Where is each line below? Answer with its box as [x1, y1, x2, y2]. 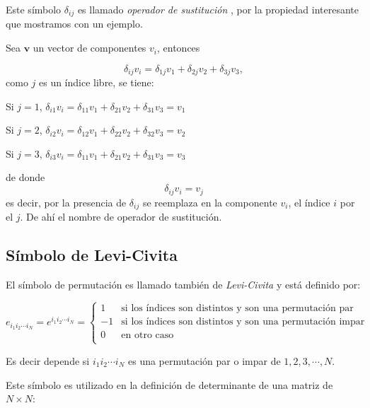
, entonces [157, 40, 200, 55]
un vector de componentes [33, 40, 146, 55]
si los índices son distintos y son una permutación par [121, 303, 354, 313]
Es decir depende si [6, 353, 90, 368]
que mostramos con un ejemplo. [6, 16, 143, 31]
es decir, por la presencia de [6, 194, 127, 209]
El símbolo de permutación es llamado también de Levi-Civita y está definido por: [6, 276, 361, 291]
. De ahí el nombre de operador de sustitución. [20, 209, 222, 223]
